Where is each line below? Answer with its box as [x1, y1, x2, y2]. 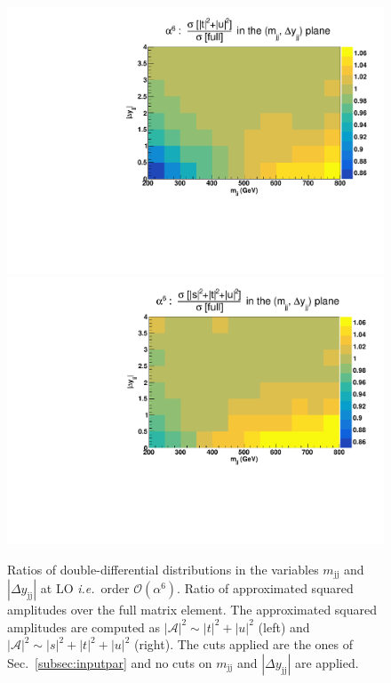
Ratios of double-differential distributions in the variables [7, 559, 319, 578]
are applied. [294, 653, 359, 671]
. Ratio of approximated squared [177, 578, 354, 597]
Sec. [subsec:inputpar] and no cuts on [7, 653, 212, 671]
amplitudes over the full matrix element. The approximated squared [7, 599, 378, 618]
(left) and [258, 617, 310, 636]
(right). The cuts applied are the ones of [134, 635, 354, 654]
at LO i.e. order [40, 578, 130, 597]
